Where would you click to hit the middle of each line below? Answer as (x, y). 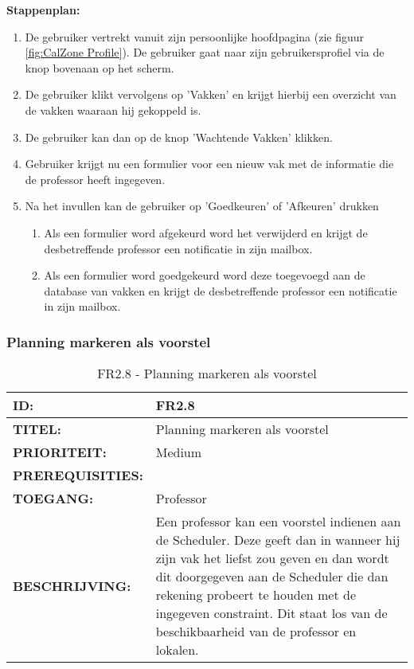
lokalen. (177, 650)
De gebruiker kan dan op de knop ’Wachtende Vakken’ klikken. (179, 137)
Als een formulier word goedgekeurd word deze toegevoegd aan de (205, 275)
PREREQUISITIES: (78, 475)
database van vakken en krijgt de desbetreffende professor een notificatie (221, 290)
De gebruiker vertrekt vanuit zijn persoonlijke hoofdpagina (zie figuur (195, 36)
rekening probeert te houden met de (256, 595)
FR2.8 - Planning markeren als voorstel (207, 374)
